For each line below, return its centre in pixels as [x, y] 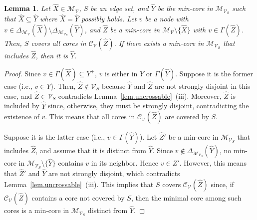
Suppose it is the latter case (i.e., [55, 137]
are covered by [187, 116]
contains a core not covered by [78, 198]
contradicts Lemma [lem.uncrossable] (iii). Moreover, [140, 96]
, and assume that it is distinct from [91, 150]
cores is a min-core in [37, 210]
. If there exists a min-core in [159, 43]
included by [22, 106]
